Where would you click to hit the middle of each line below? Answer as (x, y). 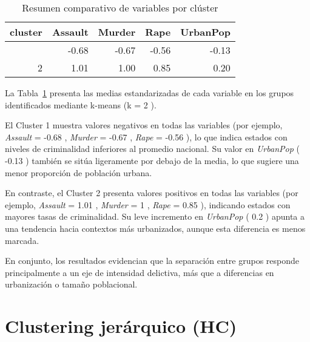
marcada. (22, 240)
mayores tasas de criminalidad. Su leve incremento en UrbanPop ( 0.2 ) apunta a (155, 216)
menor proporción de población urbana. (79, 172)
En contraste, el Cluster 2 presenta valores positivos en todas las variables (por (152, 193)
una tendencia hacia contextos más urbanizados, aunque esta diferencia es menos (155, 228)
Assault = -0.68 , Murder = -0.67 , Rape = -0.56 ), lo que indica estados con (146, 136)
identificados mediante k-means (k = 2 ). (81, 104)
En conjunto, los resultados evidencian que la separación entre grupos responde (152, 261)
